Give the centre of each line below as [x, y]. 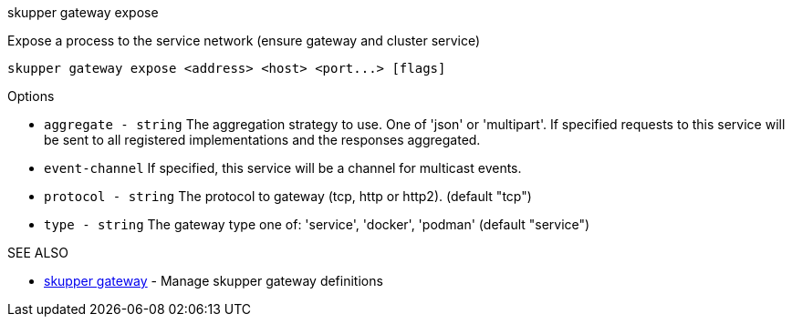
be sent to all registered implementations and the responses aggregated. [262, 140]
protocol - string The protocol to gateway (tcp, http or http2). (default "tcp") [288, 196]
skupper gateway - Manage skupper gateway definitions [214, 281]
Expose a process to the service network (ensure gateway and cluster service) [244, 40]
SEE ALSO [38, 253]
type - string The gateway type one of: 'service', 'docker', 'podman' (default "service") [317, 224]
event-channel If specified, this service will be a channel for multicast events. [283, 168]
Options [31, 96]
